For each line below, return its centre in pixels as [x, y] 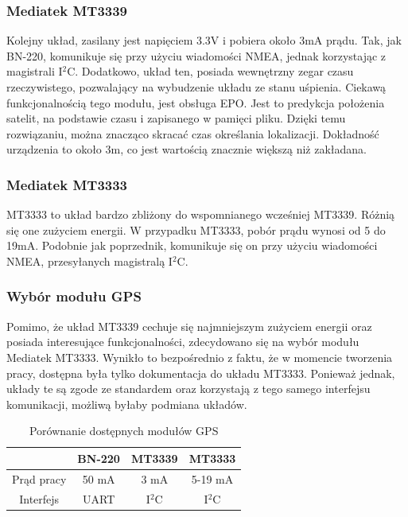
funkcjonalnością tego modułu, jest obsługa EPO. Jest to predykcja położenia [196, 102]
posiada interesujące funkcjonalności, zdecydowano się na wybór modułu [183, 342]
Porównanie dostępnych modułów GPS [124, 431]
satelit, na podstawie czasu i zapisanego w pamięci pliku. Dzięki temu [176, 118]
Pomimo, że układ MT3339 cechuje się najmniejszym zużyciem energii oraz [189, 326]
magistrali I [35, 71]
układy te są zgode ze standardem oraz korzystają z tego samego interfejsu [188, 389]
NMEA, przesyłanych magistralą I [89, 260]
